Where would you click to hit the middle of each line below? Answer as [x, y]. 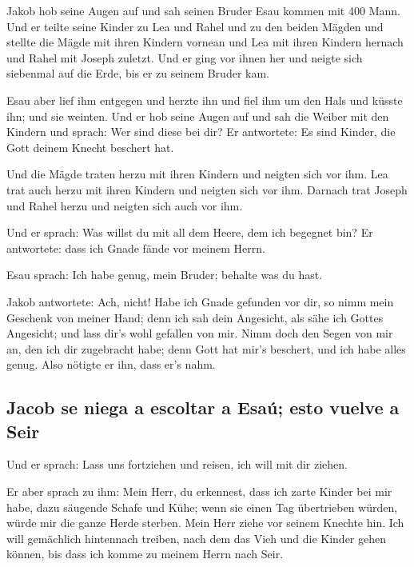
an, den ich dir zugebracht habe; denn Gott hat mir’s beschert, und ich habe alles [206, 348]
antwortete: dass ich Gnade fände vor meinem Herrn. [136, 248]
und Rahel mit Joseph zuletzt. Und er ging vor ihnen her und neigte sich [185, 57]
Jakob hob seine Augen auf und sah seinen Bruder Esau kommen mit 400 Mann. [203, 10]
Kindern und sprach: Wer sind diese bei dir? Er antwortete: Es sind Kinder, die [201, 132]
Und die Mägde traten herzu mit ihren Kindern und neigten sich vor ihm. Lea [197, 174]
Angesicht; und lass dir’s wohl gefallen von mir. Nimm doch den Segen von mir [200, 333]
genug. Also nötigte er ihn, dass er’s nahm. [111, 364]
